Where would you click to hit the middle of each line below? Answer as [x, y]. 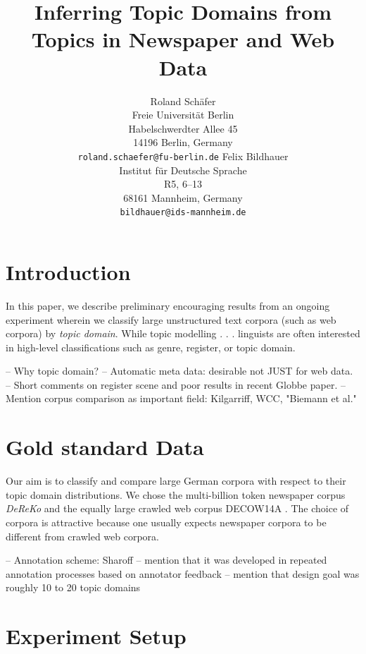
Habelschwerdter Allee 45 [183, 128]
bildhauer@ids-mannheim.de [183, 213]
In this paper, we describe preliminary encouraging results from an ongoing [168, 305]
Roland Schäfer [183, 101]
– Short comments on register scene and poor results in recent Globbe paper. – [176, 384]
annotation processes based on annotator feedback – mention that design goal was [183, 573]
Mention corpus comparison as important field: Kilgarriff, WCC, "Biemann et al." [181, 398]
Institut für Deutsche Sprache [183, 170]
